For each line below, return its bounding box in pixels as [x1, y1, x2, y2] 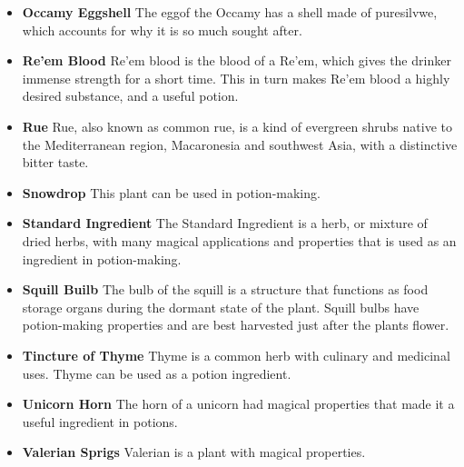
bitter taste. [22, 153, 89, 172]
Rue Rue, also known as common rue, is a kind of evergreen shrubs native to [22, 116, 452, 135]
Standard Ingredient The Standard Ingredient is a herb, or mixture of [22, 214, 428, 233]
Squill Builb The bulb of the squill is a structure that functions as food [22, 280, 429, 299]
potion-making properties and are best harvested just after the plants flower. [22, 315, 449, 334]
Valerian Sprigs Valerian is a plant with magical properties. [22, 442, 366, 462]
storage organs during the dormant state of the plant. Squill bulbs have [22, 297, 420, 316]
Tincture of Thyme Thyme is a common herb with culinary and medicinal [22, 345, 450, 364]
